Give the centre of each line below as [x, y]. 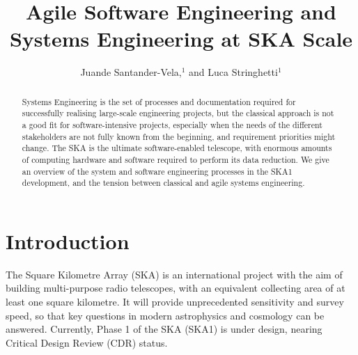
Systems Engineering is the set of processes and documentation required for [159, 101]
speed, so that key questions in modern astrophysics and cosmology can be [165, 315]
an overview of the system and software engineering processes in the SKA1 [157, 171]
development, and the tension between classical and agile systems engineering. [163, 183]
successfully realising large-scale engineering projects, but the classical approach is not [178, 113]
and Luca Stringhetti [233, 72]
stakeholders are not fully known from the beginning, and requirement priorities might [179, 136]
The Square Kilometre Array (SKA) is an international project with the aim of [174, 274]
